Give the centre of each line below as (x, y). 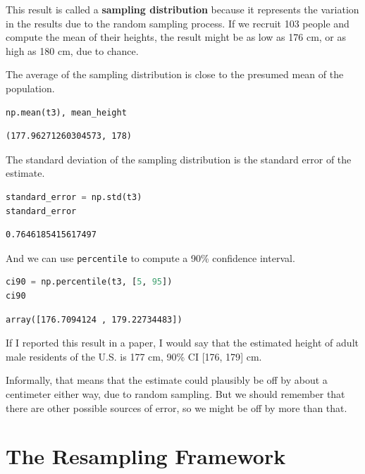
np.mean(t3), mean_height (66, 112)
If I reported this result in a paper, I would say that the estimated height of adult (182, 343)
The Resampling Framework (146, 456)
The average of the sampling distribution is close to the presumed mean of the (175, 74)
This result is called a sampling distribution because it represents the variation (182, 9)
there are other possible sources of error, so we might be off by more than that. (177, 407)
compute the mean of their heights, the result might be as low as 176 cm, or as (176, 37)
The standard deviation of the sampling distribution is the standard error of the (179, 159)
